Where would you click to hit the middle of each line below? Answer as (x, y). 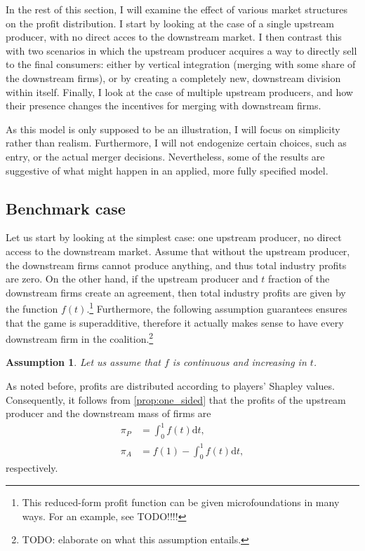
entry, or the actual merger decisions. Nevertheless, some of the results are (165, 156)
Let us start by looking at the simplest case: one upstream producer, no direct (174, 237)
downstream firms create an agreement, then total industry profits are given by (176, 292)
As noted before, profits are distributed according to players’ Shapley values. (170, 385)
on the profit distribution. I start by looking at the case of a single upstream (170, 23)
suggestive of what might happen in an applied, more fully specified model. (167, 170)
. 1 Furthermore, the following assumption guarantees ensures (217, 307)
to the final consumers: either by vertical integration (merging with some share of (181, 64)
